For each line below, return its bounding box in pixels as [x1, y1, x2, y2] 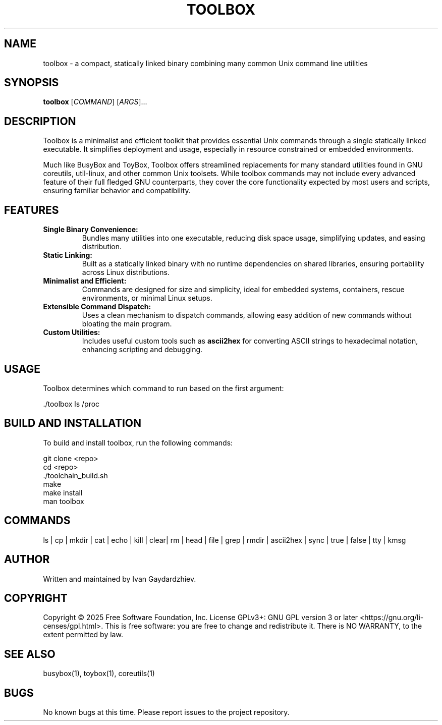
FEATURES [4, 203, 59, 216]
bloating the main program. [82, 319, 172, 328]
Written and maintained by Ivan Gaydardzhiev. [43, 574, 196, 583]
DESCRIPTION [4, 115, 76, 128]
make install [43, 488, 83, 497]
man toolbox [43, 496, 84, 506]
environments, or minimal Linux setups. [82, 294, 212, 303]
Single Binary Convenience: [43, 225, 138, 234]
